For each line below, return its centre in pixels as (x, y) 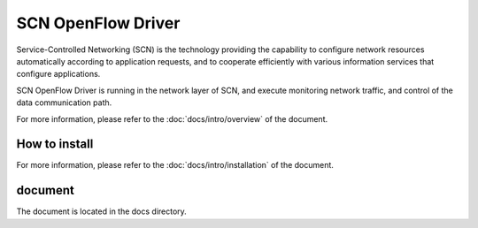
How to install (55, 144)
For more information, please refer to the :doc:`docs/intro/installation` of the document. (175, 165)
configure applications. (58, 74)
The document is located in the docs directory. (102, 211)
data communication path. (64, 103)
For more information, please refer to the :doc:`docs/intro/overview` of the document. (172, 118)
